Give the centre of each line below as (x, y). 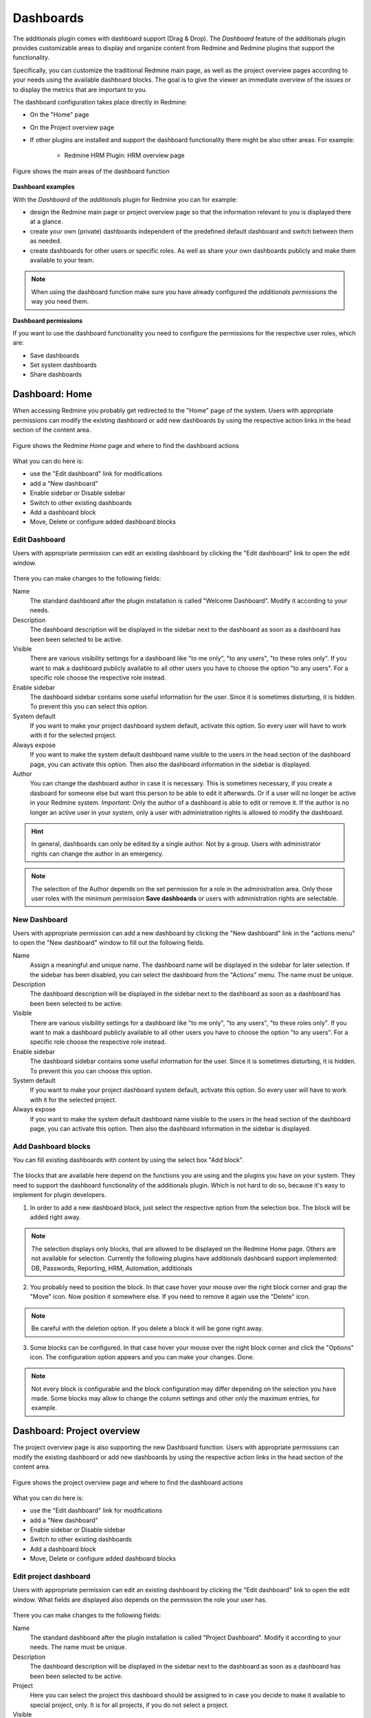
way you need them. (60, 302)
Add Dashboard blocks (52, 1146)
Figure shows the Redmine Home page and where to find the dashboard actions (126, 445)
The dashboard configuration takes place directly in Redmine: (100, 102)
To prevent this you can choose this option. (91, 1071)
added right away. (56, 1217)
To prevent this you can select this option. (89, 706)
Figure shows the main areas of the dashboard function (91, 171)
